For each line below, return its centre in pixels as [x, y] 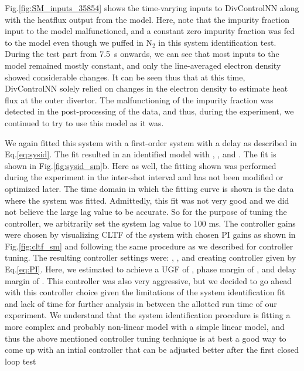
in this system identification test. [217, 42]
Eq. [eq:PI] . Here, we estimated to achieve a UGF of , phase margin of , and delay [151, 269]
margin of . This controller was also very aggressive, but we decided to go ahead [148, 280]
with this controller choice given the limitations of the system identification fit [145, 292]
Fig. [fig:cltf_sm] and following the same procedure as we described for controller [149, 246]
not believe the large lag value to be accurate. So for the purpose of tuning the [146, 212]
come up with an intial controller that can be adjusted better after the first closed [152, 350]
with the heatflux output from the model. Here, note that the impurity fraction [147, 19]
